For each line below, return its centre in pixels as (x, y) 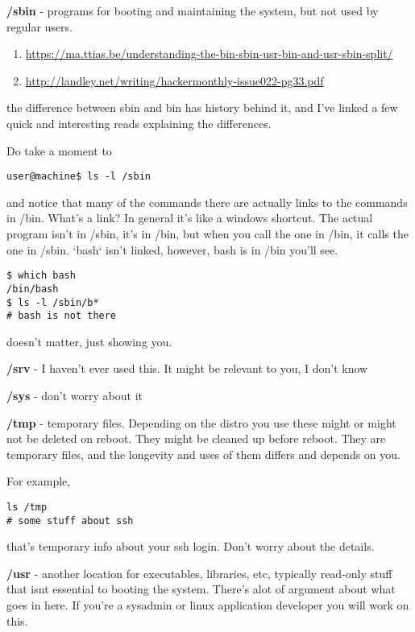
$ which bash (41, 276)
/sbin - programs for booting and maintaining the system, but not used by (193, 10)
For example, (39, 481)
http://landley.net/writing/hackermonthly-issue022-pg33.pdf (174, 80)
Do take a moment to (59, 150)
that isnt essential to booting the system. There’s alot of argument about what (201, 589)
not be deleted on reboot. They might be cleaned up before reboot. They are (196, 438)
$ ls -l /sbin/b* (53, 302)
